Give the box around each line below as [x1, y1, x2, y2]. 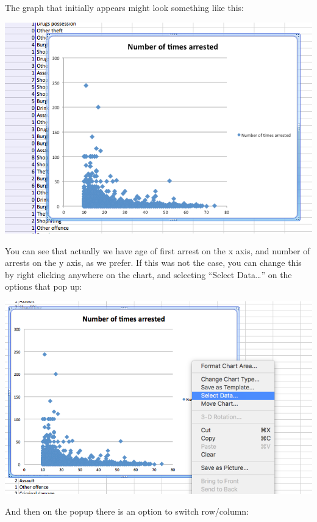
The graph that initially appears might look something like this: [5, 1, 244, 13]
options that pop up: [5, 280, 82, 293]
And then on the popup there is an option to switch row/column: [5, 505, 249, 518]
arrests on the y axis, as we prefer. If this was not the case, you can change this [5, 256, 302, 269]
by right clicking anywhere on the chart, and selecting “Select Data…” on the [5, 268, 292, 281]
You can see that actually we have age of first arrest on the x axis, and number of [5, 244, 310, 257]
